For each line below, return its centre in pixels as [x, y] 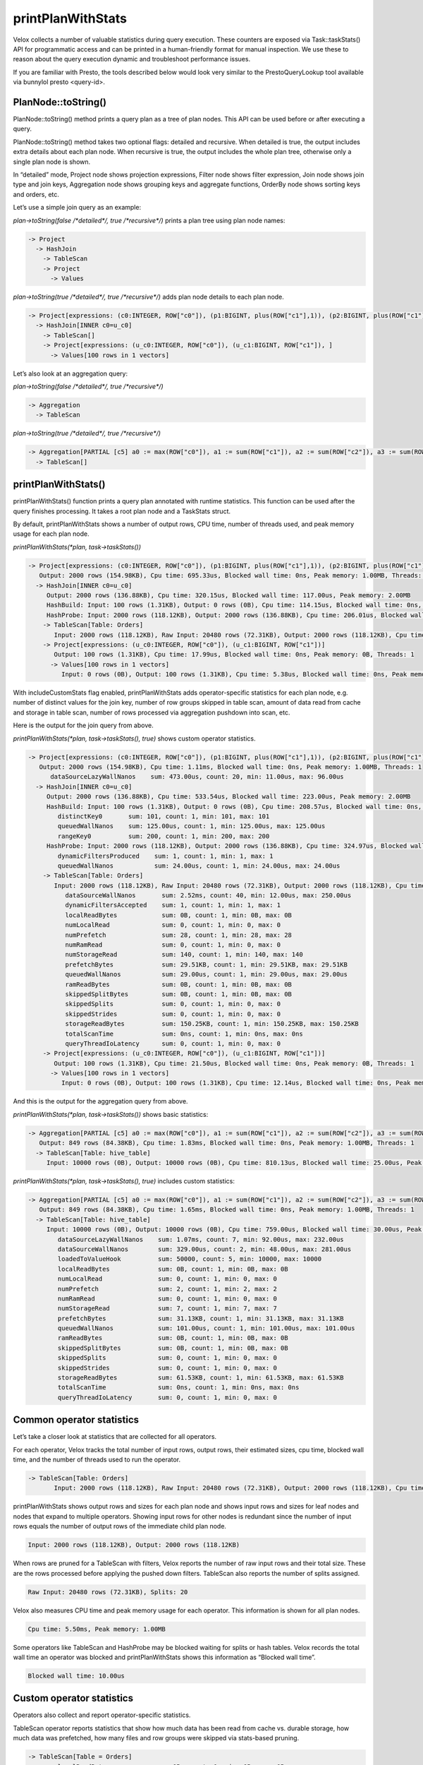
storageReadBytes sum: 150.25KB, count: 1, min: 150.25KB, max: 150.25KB [211, 1024]
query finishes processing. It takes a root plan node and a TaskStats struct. [122, 511]
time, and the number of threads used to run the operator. [97, 1460]
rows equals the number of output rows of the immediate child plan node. [120, 1526]
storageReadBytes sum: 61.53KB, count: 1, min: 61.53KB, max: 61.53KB [201, 1378]
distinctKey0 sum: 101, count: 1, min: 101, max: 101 [164, 816]
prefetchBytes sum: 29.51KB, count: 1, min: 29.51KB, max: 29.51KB [206, 964]
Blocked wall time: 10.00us [76, 1676]
